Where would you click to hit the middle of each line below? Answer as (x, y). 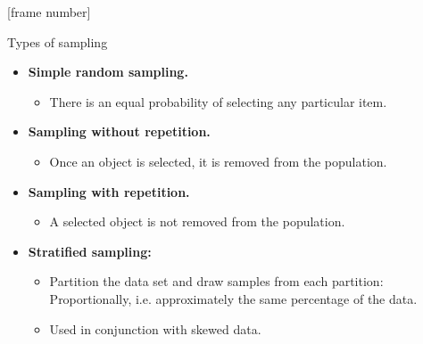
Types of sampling (58, 41)
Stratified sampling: (90, 251)
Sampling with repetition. (109, 191)
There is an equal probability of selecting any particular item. (218, 101)
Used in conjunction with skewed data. (155, 328)
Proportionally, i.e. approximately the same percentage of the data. (233, 298)
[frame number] (49, 12)
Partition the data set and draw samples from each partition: (216, 281)
